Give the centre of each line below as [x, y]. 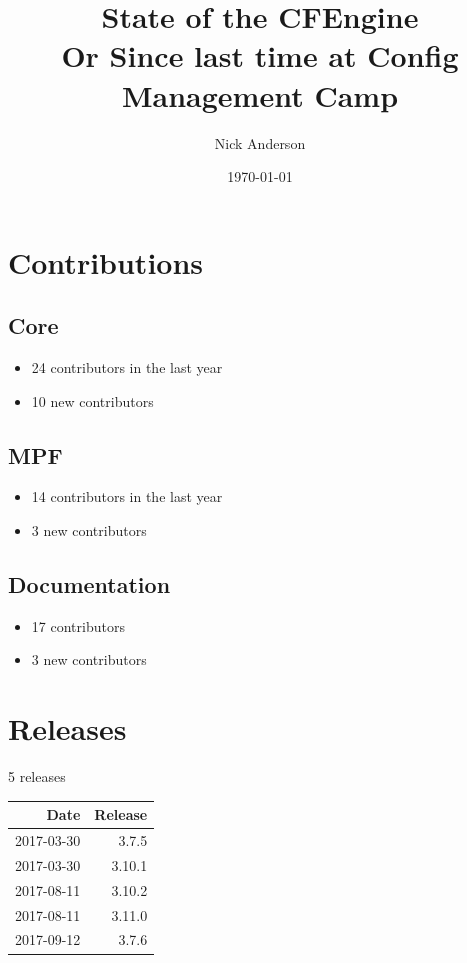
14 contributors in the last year [127, 496]
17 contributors [78, 625]
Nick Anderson [260, 142]
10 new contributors [92, 400]
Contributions [106, 261]
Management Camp [260, 94]
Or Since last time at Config [260, 55]
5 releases [37, 776]
